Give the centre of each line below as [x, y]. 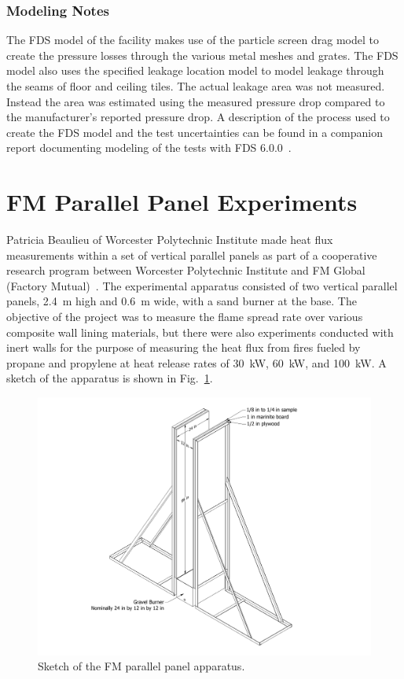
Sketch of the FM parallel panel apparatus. [141, 666]
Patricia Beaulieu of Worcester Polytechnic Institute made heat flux [170, 240]
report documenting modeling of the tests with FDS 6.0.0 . [149, 148]
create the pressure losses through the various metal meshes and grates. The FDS [202, 55]
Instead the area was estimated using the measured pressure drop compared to [196, 101]
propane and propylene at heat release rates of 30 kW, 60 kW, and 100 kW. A [196, 362]
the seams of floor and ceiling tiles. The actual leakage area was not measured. [196, 86]
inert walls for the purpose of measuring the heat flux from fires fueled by [184, 347]
